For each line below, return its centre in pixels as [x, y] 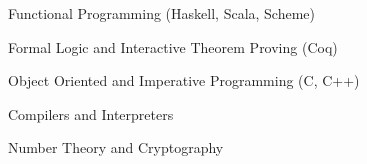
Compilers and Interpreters [91, 113]
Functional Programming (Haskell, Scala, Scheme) [162, 13]
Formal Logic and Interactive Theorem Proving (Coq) [173, 46]
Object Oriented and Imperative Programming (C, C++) [184, 80]
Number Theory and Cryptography [116, 147]
